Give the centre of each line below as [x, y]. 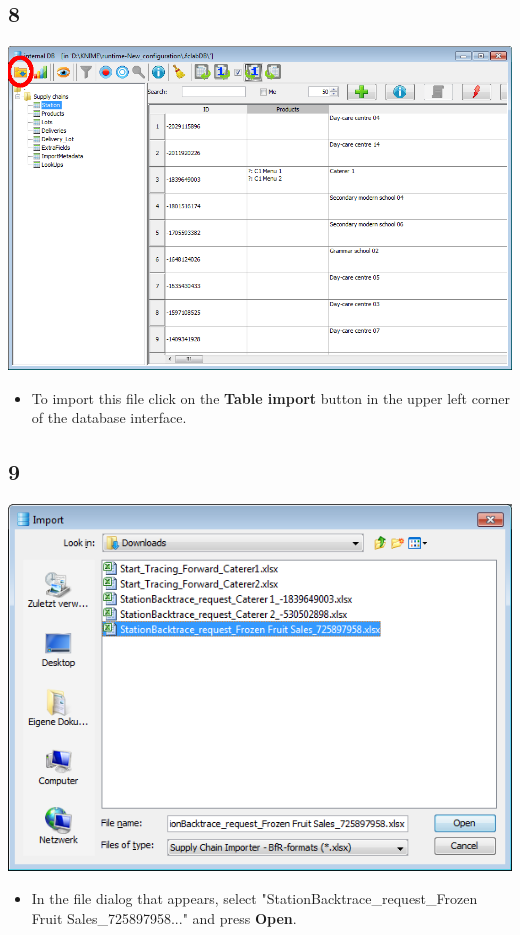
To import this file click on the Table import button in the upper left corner [270, 397]
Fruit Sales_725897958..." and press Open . [164, 917]
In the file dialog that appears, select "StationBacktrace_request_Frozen [254, 898]
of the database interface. [109, 417]
